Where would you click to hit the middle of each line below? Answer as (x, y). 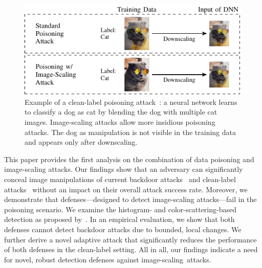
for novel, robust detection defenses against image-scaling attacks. (108, 259)
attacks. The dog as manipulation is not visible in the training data (130, 132)
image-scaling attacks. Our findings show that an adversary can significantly (124, 169)
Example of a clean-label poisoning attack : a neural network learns (131, 102)
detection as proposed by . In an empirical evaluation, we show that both (119, 219)
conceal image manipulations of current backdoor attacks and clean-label (120, 179)
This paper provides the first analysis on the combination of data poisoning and (129, 159)
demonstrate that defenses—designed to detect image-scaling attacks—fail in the (130, 199)
